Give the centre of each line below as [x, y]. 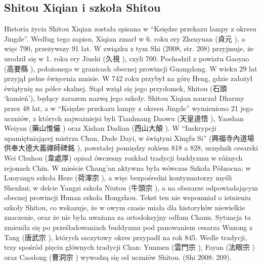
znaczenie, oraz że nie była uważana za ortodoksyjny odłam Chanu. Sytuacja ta [127, 217]
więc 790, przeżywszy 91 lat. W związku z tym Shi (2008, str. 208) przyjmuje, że [129, 48]
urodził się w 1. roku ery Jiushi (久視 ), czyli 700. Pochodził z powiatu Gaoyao [127, 58]
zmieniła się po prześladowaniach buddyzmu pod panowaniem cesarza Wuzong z [128, 227]
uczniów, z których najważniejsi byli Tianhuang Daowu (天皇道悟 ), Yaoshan [124, 118]
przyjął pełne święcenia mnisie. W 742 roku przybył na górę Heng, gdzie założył [128, 78]
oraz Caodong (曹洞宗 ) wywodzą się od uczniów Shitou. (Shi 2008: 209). [118, 257]
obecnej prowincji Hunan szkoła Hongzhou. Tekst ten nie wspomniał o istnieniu [127, 197]
